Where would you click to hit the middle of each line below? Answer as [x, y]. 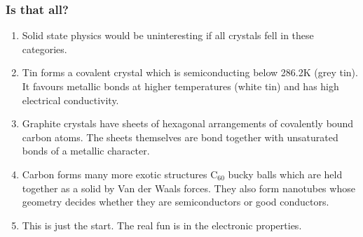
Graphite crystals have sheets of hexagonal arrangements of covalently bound [188, 123]
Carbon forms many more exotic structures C [120, 174]
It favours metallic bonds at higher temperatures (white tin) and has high [180, 86]
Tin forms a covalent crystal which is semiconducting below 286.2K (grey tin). [190, 72]
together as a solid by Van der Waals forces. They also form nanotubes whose [189, 188]
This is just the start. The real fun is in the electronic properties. [162, 225]
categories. [44, 49]
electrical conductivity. [70, 100]
